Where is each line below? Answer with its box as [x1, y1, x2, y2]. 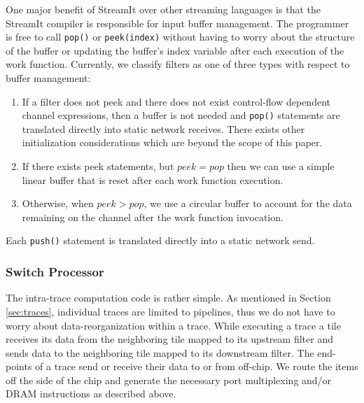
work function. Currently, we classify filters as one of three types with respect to [6, 57, 350, 71]
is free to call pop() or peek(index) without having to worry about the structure [6, 29, 355, 44]
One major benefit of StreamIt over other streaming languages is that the [6, 2, 321, 16]
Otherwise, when [22, 196, 94, 211]
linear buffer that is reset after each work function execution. [22, 172, 283, 187]
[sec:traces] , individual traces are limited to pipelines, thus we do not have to [6, 304, 335, 318]
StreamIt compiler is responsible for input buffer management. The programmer [6, 15, 349, 30]
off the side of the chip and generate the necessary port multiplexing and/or [6, 372, 332, 387]
